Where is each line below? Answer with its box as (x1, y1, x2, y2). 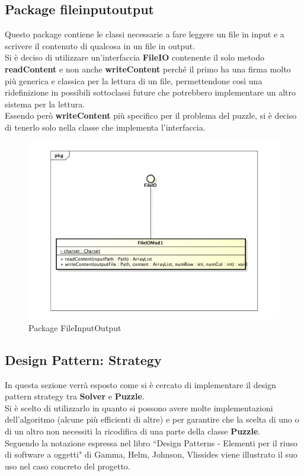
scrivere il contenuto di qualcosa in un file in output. (5, 39, 196, 52)
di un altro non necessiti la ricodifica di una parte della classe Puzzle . (5, 424, 261, 437)
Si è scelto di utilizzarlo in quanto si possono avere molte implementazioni (5, 401, 273, 414)
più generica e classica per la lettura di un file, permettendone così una (5, 74, 263, 87)
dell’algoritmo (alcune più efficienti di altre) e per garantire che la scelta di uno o (5, 413, 299, 426)
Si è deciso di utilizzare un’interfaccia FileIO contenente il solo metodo (5, 51, 265, 64)
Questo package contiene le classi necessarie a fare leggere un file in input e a (5, 28, 284, 40)
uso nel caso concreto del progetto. (5, 459, 130, 472)
